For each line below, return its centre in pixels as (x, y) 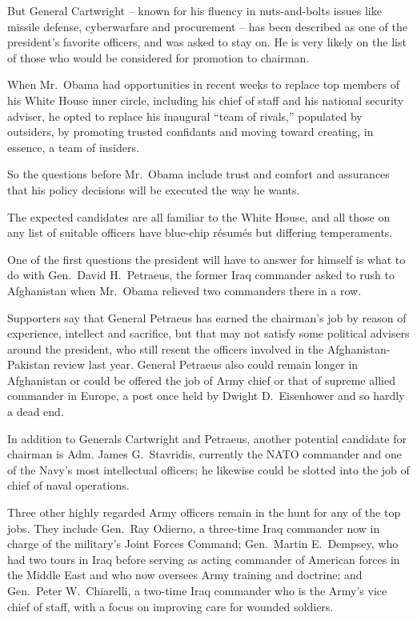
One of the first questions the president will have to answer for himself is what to (206, 259)
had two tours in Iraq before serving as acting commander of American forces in (204, 559)
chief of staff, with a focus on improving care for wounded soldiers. (170, 606)
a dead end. (36, 412)
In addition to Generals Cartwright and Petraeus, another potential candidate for (207, 438)
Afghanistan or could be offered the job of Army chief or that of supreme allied (201, 380)
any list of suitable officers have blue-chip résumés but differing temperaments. (200, 232)
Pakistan (29, 364)
